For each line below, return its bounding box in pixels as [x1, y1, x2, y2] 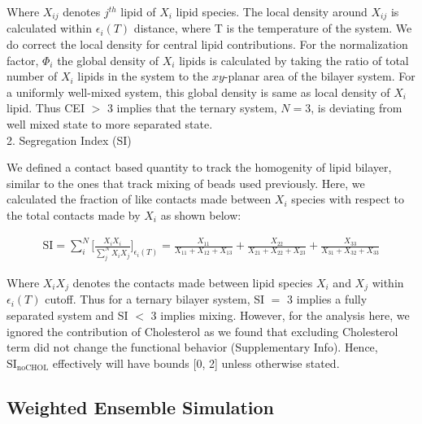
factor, [7, 51, 39, 68]
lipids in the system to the [77, 68, 209, 85]
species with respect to [291, 190, 404, 208]
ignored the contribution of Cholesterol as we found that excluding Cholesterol [7, 322, 398, 339]
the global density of [57, 51, 159, 68]
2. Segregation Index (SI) [7, 131, 132, 148]
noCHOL [16, 364, 49, 373]
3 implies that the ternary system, [107, 99, 277, 116]
